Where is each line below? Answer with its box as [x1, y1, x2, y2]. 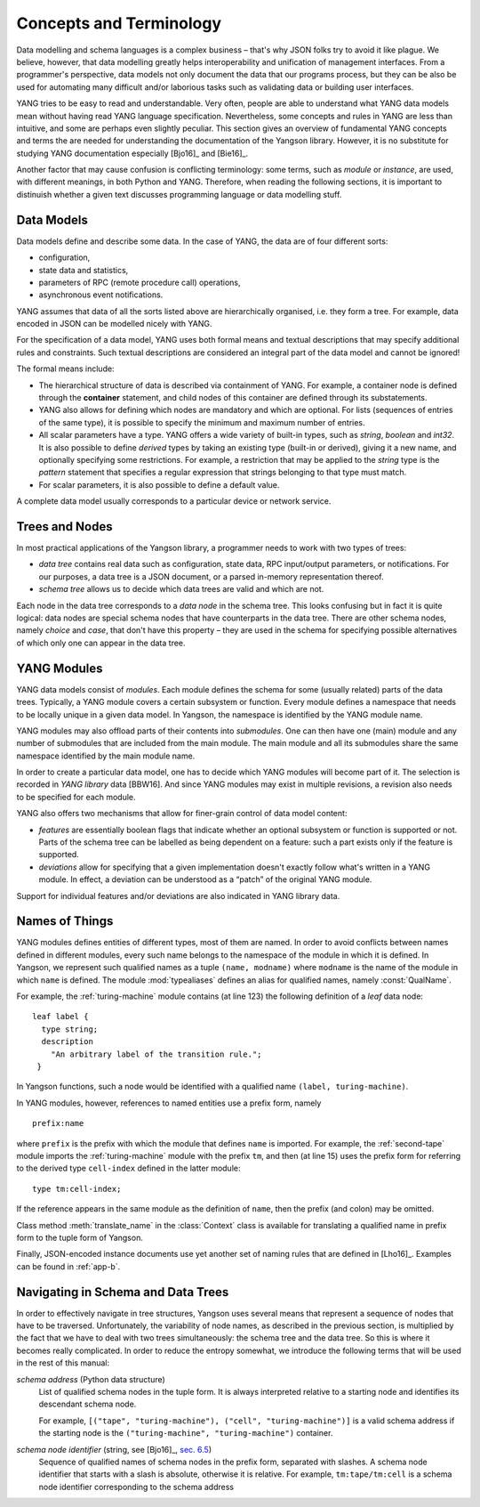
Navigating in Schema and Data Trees [16, 1284, 229, 1300]
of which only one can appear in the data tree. [16, 637, 186, 648]
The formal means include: [16, 363, 115, 374]
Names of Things [16, 913, 114, 929]
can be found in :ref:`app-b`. [16, 1260, 121, 1272]
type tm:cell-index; [32, 1184, 122, 1194]
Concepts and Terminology [16, 13, 222, 33]
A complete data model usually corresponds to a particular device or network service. [16, 496, 332, 506]
